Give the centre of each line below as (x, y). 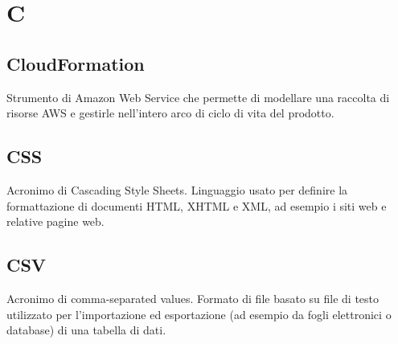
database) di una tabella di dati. (86, 330)
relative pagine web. (55, 221)
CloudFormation (76, 63)
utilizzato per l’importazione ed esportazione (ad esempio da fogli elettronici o (199, 314)
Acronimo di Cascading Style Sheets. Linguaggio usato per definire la (177, 189)
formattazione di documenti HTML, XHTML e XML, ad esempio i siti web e (197, 205)
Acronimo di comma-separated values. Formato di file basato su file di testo (193, 298)
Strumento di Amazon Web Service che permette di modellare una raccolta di (198, 97)
